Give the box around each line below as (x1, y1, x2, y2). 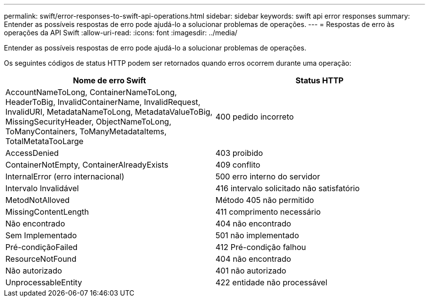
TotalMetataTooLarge (5, 136, 84, 146)
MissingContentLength (5, 207, 89, 217)
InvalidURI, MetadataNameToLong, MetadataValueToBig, (5, 107, 213, 117)
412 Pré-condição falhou (215, 242, 306, 252)
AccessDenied (5, 148, 59, 158)
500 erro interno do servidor (215, 172, 320, 181)
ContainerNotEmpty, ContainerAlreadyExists (5, 160, 168, 170)
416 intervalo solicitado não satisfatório (215, 183, 360, 193)
